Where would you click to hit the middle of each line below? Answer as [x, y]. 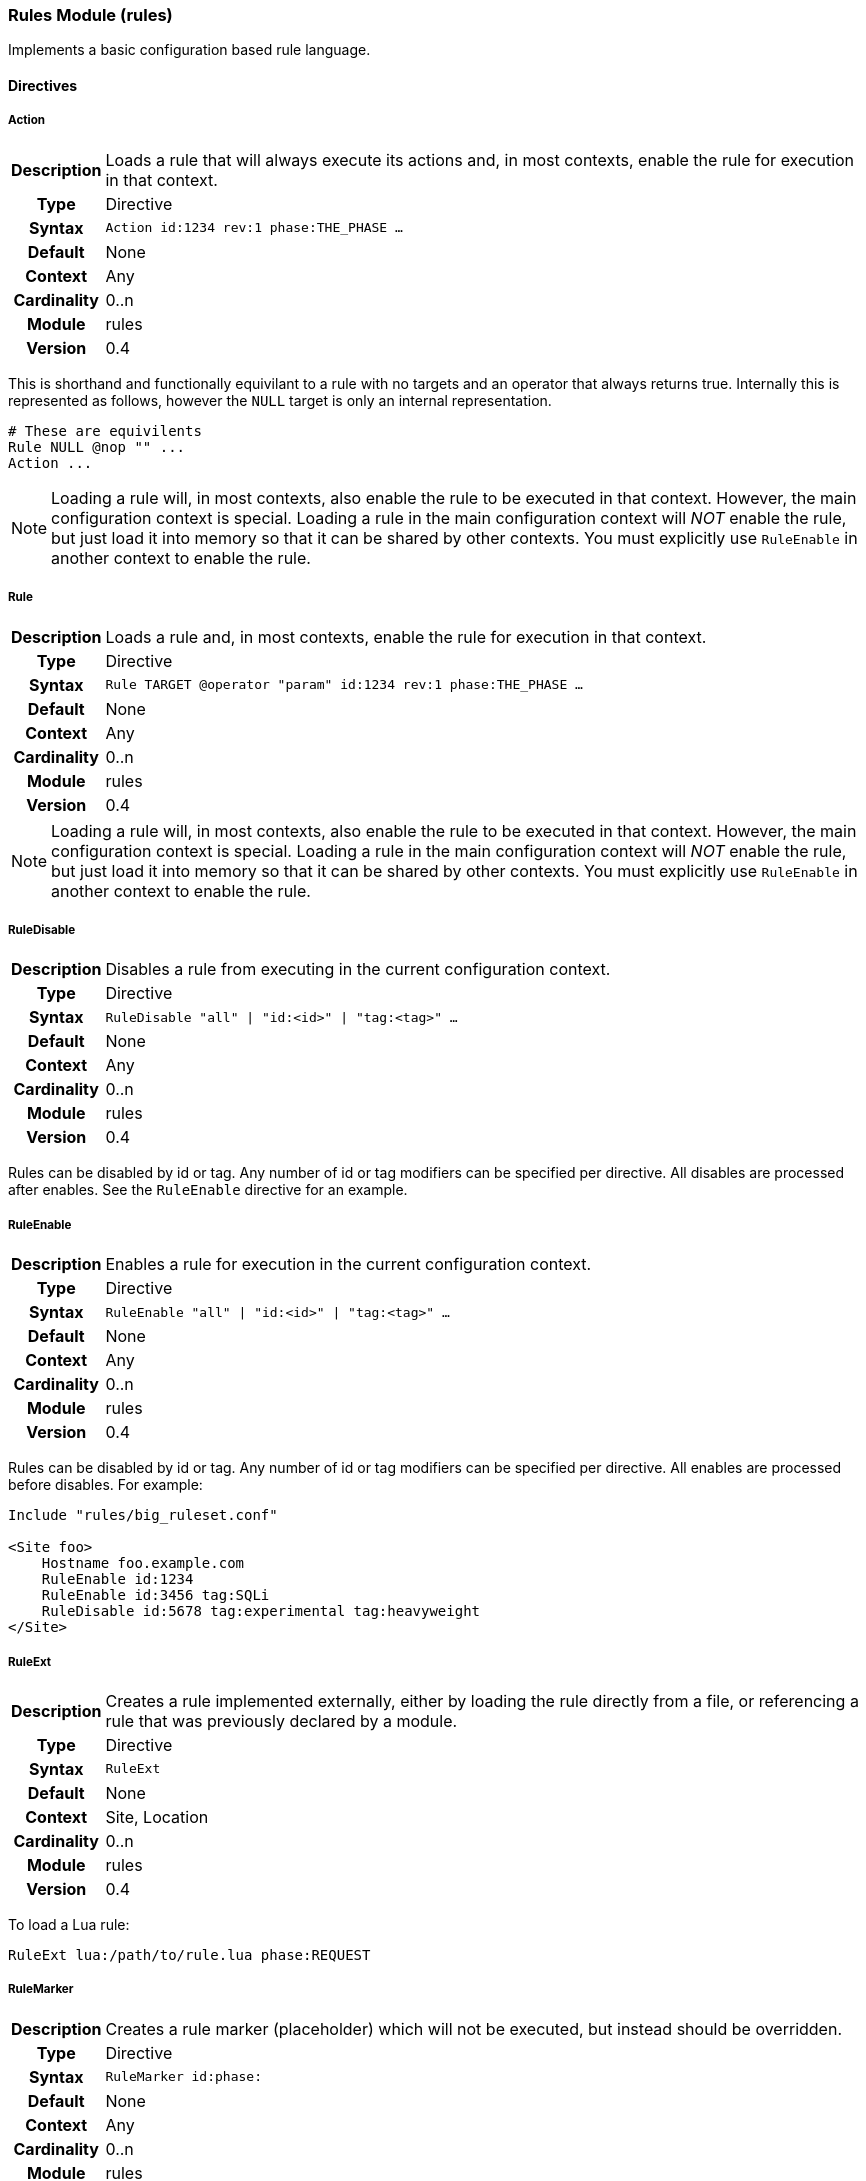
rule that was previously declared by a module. [281, 1720]
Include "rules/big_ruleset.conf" [143, 1515]
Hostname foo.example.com [143, 1563]
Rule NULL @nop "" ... [97, 446]
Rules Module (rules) [90, 15]
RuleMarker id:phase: [183, 2077]
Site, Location [157, 1816]
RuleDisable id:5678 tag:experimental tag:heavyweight [261, 1611]
